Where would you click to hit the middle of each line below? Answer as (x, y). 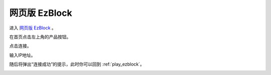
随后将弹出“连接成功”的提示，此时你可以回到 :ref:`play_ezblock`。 (77, 64)
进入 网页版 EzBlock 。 (33, 28)
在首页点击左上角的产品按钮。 (40, 37)
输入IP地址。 (22, 55)
